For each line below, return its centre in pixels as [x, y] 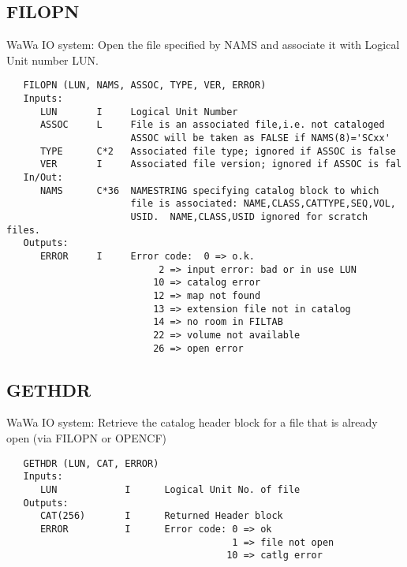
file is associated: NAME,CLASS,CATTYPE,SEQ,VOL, [263, 204]
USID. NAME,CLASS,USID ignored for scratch [249, 216]
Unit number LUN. [52, 60]
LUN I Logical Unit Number [139, 112]
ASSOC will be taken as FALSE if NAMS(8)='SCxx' [260, 138]
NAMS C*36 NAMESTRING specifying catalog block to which [209, 190]
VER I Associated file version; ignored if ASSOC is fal [221, 164]
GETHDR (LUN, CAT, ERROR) [91, 463]
